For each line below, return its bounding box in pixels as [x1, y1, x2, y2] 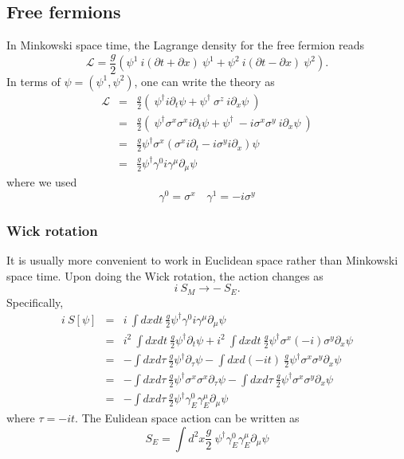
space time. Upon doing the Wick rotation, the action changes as [6, 267, 324, 284]
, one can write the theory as [134, 73, 275, 89]
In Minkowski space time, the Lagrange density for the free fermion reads [6, 37, 365, 53]
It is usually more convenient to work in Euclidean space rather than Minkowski [6, 252, 398, 269]
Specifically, [6, 293, 64, 310]
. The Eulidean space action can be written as [75, 410, 300, 426]
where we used [6, 174, 77, 190]
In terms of [6, 73, 61, 89]
